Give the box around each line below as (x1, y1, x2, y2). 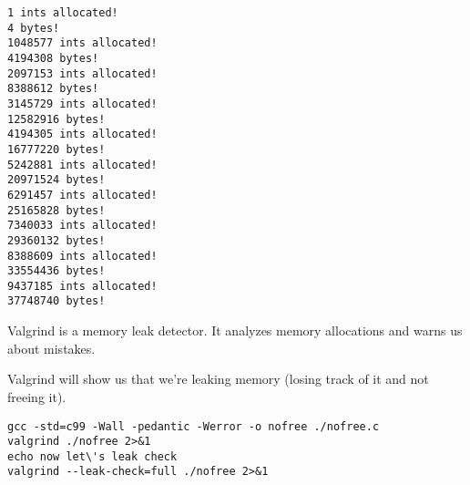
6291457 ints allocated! (7, 188, 158, 201)
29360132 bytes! (7, 233, 106, 247)
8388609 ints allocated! (7, 249, 158, 263)
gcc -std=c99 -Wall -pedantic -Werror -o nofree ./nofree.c (7, 419, 380, 433)
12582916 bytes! (7, 112, 106, 126)
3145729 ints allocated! (7, 97, 158, 110)
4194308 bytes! (7, 51, 99, 65)
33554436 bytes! (7, 264, 106, 278)
